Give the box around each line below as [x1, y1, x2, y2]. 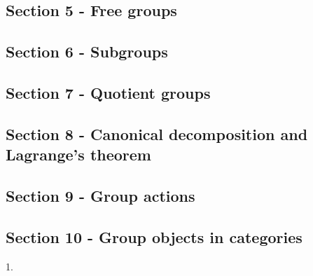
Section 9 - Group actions [6, 184, 195, 206]
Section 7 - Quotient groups [6, 81, 211, 103]
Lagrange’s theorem [6, 144, 151, 165]
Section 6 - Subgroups [6, 41, 168, 62]
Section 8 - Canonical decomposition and [6, 123, 308, 144]
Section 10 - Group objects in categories [6, 226, 302, 247]
